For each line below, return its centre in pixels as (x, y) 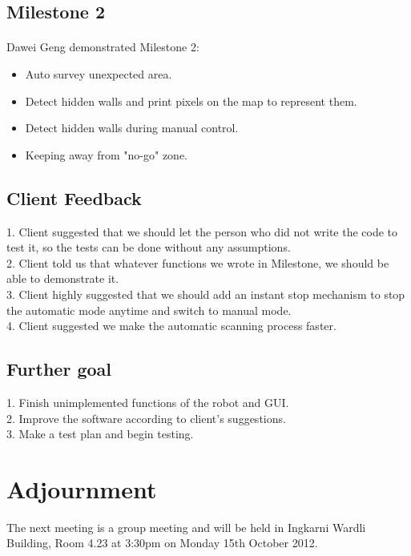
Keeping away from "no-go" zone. (107, 154)
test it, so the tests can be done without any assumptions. (149, 247)
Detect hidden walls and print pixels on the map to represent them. (191, 101)
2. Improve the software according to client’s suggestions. (146, 418)
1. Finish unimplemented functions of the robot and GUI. (148, 402)
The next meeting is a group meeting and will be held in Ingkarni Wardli (186, 527)
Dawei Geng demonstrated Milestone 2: (103, 47)
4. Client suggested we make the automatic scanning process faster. (171, 326)
